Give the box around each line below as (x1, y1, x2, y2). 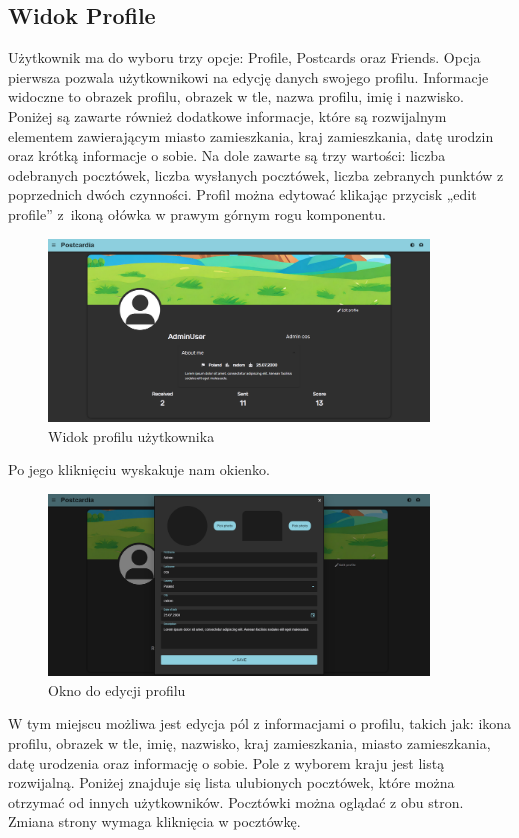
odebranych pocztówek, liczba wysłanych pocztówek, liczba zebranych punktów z (8, 164, 504, 185)
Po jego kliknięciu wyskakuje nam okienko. (8, 459, 271, 480)
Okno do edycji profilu (48, 679, 186, 700)
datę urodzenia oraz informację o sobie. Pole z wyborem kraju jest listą (8, 752, 445, 773)
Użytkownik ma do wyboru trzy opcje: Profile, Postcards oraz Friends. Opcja (8, 47, 481, 68)
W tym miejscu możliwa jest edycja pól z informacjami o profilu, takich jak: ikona (8, 713, 512, 734)
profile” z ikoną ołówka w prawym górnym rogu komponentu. (8, 203, 386, 224)
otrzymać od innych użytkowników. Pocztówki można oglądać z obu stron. (8, 791, 464, 812)
